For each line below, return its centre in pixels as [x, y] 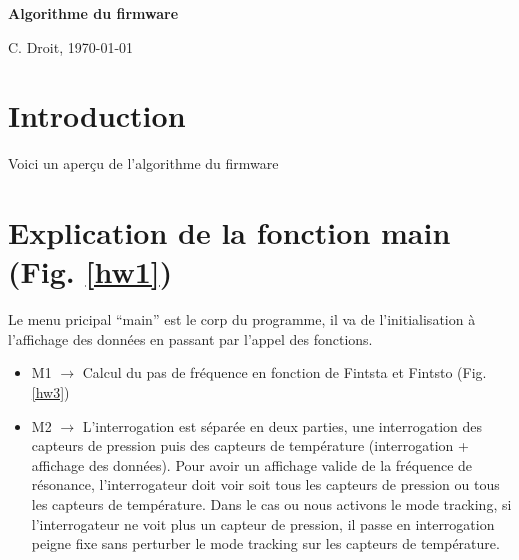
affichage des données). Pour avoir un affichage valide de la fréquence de [252, 464]
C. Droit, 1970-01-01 [71, 46]
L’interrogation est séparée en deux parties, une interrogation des [282, 425]
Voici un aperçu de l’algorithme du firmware [143, 163]
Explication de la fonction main [229, 232]
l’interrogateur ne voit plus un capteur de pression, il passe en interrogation [263, 523]
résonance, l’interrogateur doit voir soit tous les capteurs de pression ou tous [265, 484]
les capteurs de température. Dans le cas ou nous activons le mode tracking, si [271, 503]
